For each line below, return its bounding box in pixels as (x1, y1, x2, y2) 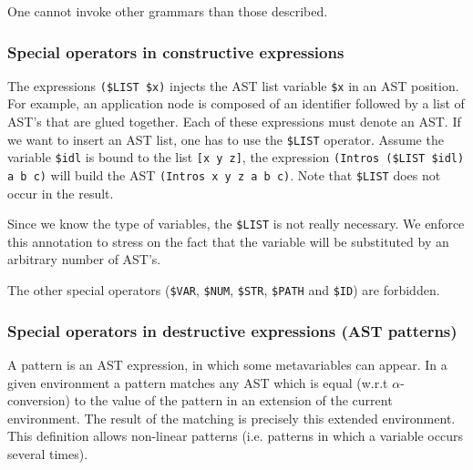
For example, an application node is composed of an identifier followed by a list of (7, 94, 465, 113)
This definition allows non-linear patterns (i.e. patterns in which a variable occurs (7, 426, 463, 445)
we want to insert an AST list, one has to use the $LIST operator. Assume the (7, 129, 444, 148)
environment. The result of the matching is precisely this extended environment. (7, 408, 456, 427)
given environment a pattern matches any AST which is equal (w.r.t (7, 373, 388, 392)
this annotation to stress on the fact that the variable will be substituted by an (7, 231, 449, 250)
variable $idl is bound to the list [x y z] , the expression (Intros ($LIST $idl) (7, 148, 465, 167)
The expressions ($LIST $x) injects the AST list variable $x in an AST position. (7, 76, 459, 95)
